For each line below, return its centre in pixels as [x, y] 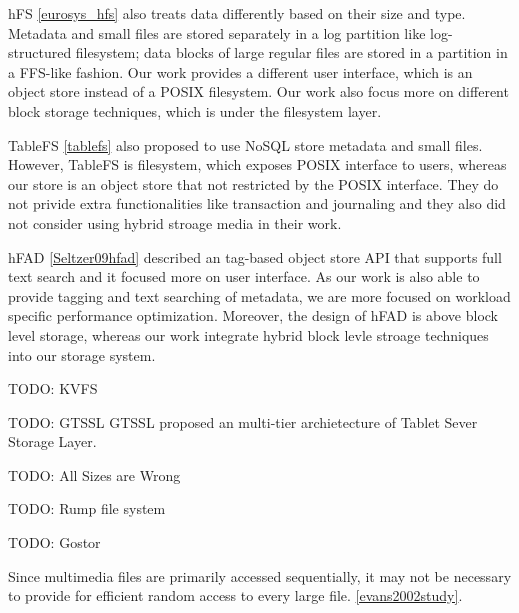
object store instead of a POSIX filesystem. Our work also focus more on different [258, 91]
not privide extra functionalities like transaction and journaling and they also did [257, 203]
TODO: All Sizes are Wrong [94, 474]
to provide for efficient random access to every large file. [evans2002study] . [235, 595]
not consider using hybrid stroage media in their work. [175, 222]
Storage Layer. [52, 441]
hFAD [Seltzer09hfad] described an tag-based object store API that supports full [255, 256]
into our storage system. [82, 354]
